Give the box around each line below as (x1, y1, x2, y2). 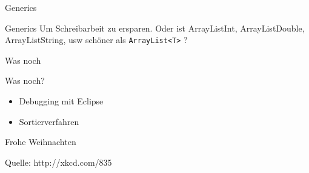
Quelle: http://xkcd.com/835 (5, 155, 112, 168)
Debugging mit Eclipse (19, 95, 104, 107)
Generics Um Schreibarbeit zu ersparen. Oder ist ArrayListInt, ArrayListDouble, (5, 21, 305, 34)
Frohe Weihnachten (5, 135, 76, 148)
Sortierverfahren (19, 115, 79, 127)
